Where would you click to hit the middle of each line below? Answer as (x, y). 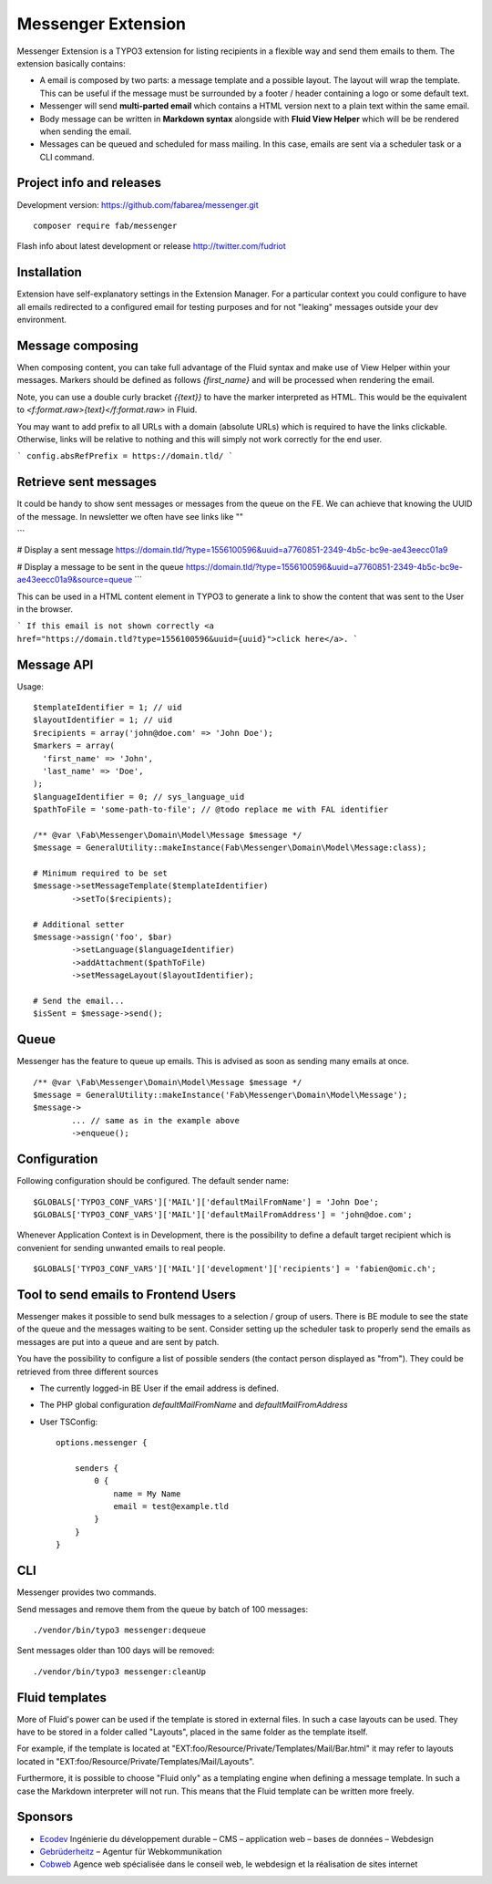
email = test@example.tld (171, 1506)
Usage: (31, 686)
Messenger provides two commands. (87, 1592)
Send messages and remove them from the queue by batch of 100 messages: (163, 1609)
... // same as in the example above (156, 1120)
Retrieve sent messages (87, 482)
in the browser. (45, 609)
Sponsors (45, 1817)
